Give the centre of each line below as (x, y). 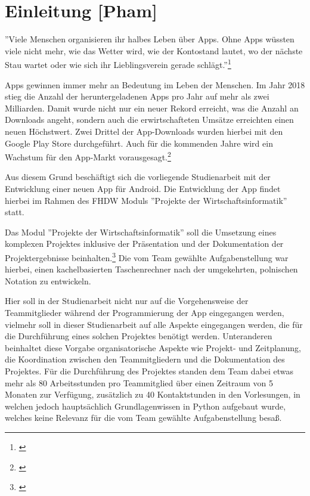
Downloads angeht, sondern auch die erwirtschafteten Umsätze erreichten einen (149, 120)
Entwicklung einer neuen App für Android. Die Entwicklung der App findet (143, 188)
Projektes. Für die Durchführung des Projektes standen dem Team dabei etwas (149, 371)
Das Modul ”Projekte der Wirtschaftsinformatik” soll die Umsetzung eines (141, 232)
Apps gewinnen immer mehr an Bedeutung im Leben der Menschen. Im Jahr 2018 (155, 84)
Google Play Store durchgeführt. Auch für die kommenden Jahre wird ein (139, 143)
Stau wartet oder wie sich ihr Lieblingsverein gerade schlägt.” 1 (118, 63)
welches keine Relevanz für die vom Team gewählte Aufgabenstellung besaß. (143, 418)
